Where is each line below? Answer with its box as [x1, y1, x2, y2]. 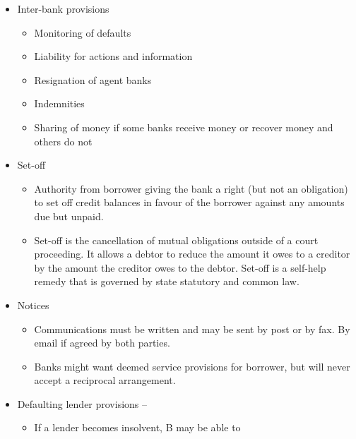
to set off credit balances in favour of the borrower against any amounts [34, 195, 345, 210]
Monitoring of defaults [34, 25, 131, 40]
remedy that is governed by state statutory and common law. [34, 274, 299, 289]
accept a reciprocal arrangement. [34, 373, 176, 387]
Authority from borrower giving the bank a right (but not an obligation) [34, 181, 348, 196]
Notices [17, 297, 49, 312]
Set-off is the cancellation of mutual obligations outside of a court [34, 232, 319, 247]
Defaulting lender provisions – [17, 396, 148, 411]
